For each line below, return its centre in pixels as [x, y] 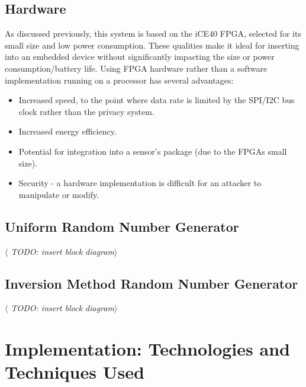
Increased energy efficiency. [67, 131]
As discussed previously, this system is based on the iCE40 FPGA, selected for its [153, 33]
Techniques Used [75, 372]
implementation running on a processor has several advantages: [119, 80]
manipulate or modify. [59, 194]
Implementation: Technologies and [147, 349]
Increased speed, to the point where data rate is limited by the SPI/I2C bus [157, 100]
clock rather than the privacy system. [86, 111]
